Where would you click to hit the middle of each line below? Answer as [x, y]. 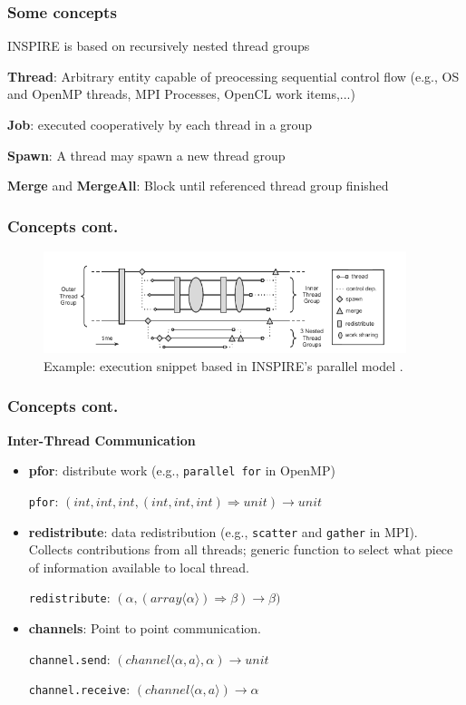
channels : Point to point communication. [145, 628]
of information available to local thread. [139, 567]
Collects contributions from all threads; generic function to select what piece [241, 549]
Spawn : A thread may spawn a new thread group [146, 155]
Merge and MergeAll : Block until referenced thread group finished [198, 186]
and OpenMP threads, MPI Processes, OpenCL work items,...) [181, 94]
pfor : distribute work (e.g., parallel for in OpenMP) [182, 470]
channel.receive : [79, 689]
